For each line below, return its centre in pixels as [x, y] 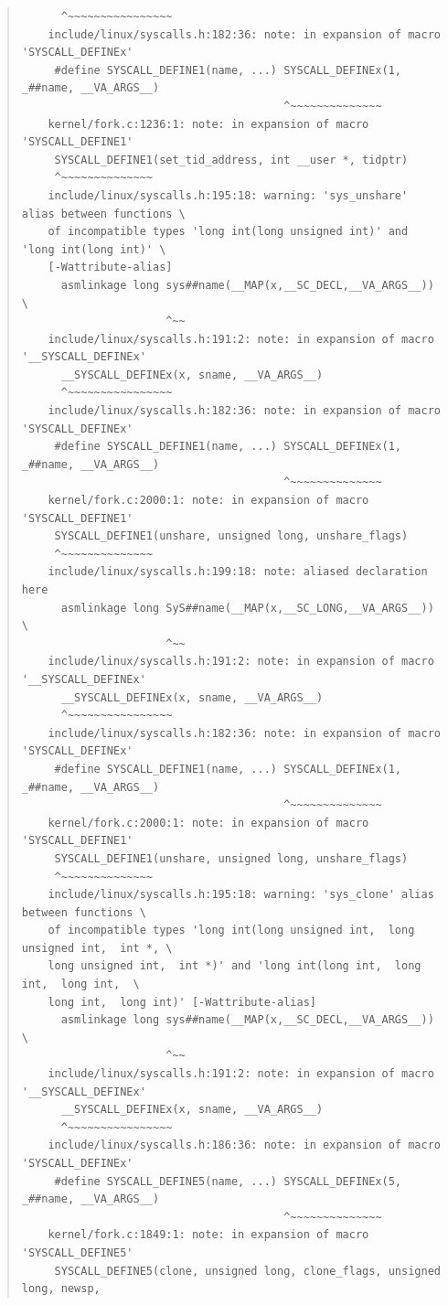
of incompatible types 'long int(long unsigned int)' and [228, 232]
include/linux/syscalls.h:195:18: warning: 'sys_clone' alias [241, 895]
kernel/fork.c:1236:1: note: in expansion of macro [208, 124]
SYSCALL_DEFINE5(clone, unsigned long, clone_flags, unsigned [247, 1271]
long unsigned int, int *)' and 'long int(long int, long [235, 966]
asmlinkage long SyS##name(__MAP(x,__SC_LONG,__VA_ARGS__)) [247, 608]
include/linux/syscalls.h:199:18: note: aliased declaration [238, 572]
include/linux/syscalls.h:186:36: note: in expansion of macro [244, 1145]
